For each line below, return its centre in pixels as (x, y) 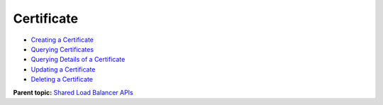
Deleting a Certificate (62, 79)
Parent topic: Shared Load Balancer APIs (73, 92)
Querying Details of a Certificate (78, 60)
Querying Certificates (62, 49)
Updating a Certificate (63, 69)
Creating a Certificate (62, 40)
